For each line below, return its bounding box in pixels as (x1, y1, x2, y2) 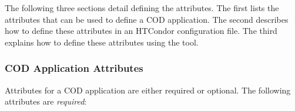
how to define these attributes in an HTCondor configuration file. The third (5, 25, 277, 37)
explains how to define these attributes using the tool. (5, 36, 199, 48)
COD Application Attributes (5, 61, 143, 75)
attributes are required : (5, 95, 87, 107)
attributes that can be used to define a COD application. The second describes (5, 13, 289, 25)
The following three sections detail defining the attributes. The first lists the (5, 2, 279, 13)
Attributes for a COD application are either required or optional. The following (5, 84, 291, 96)
